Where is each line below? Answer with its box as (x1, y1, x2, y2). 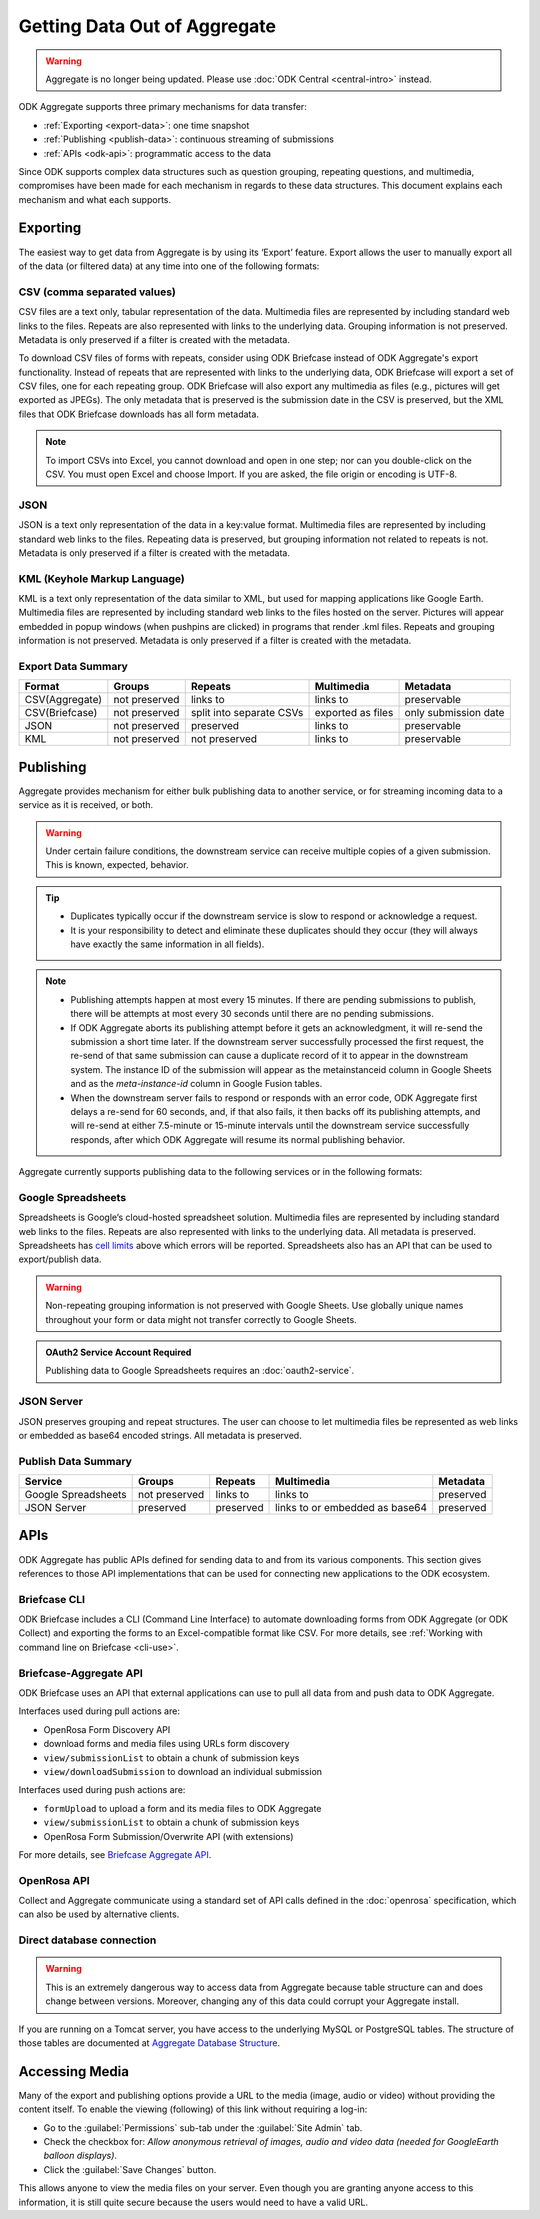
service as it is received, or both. (18, 799, 154, 811)
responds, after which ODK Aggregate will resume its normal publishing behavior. (70, 1133, 406, 1145)
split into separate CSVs (190, 706, 304, 720)
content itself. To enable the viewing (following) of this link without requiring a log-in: (18, 2103, 368, 2115)
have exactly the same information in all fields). (70, 938, 265, 950)
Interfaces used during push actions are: (18, 1784, 186, 1796)
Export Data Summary (18, 660, 129, 674)
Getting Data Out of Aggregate (18, 15, 277, 37)
